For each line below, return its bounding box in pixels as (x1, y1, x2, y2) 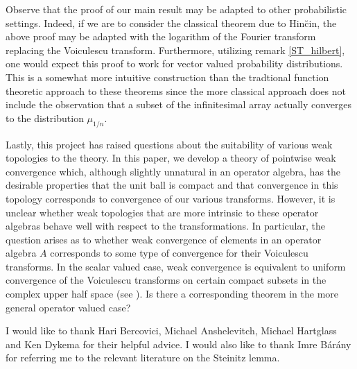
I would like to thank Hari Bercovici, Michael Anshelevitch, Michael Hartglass (6, 323, 337, 338)
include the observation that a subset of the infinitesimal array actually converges (6, 97, 352, 112)
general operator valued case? (6, 300, 131, 314)
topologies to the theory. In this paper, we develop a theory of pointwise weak (6, 151, 336, 165)
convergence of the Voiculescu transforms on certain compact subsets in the (6, 273, 326, 287)
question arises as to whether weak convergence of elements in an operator (6, 232, 322, 246)
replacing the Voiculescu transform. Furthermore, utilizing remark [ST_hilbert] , (6, 42, 345, 57)
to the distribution (6, 110, 84, 125)
